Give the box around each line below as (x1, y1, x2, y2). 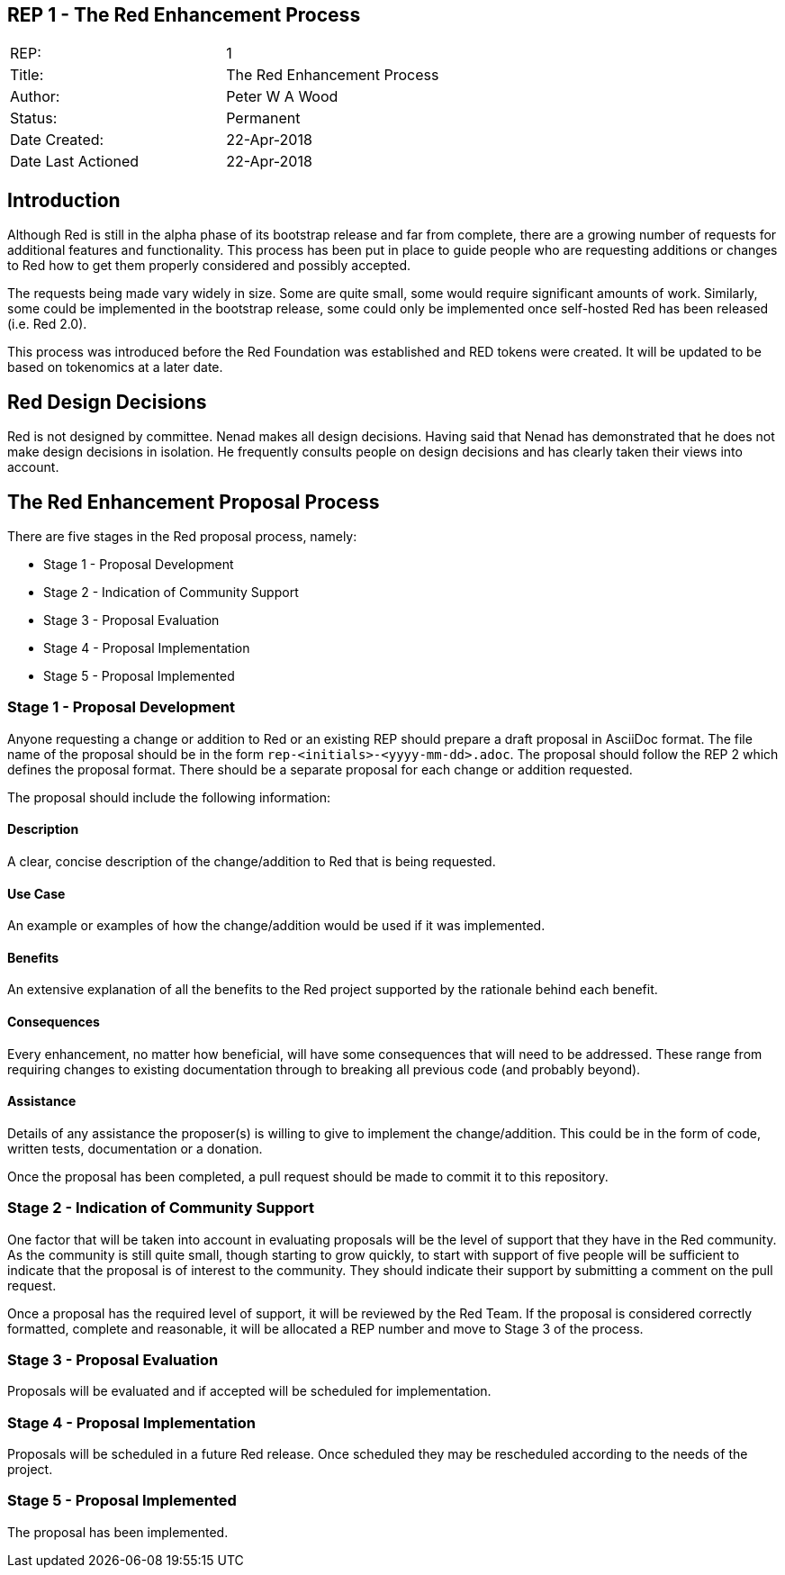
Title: (10, 66, 44, 85)
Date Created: (10, 131, 104, 149)
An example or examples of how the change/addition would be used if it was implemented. (7, 918, 546, 934)
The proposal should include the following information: (7, 789, 331, 805)
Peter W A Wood (226, 87, 338, 106)
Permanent (226, 109, 301, 128)
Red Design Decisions (7, 390, 207, 413)
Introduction (7, 188, 121, 212)
